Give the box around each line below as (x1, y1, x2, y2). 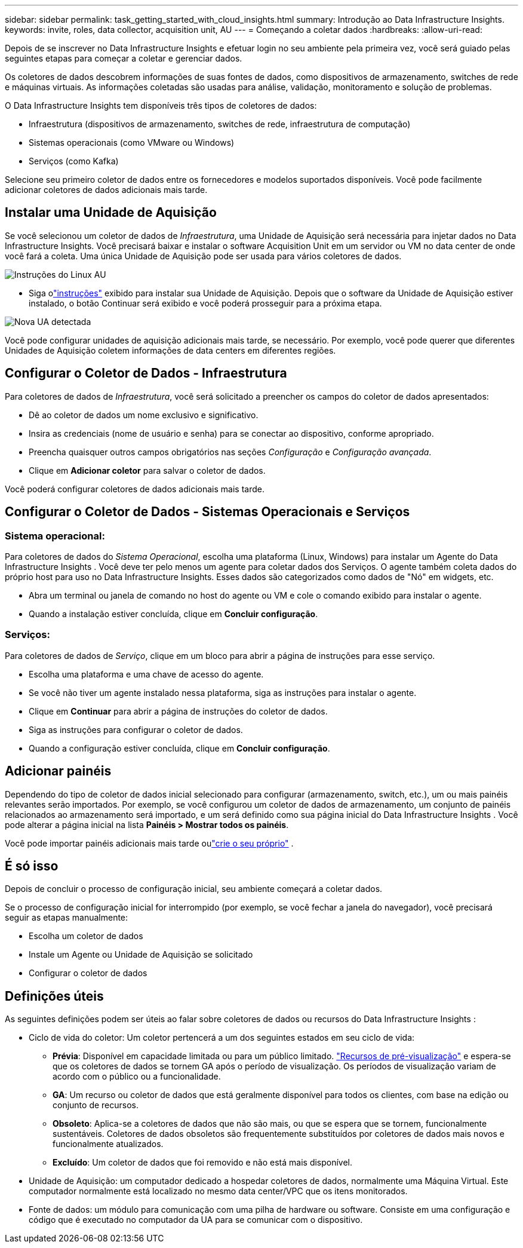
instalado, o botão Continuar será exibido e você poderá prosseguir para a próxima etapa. (29, 298, 382, 308)
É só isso (5, 858, 59, 873)
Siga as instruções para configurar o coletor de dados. (29, 724, 243, 735)
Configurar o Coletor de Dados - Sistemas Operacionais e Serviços (5, 504, 410, 520)
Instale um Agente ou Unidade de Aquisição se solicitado (29, 949, 253, 960)
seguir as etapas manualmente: (5, 912, 128, 923)
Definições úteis (5, 988, 104, 1004)
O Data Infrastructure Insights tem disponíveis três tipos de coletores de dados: (5, 100, 317, 111)
